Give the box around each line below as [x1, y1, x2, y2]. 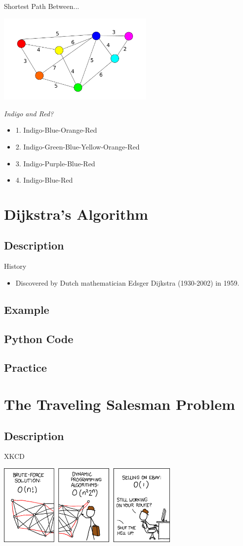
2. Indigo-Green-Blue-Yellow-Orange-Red [15, 141, 140, 151]
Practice [4, 360, 47, 375]
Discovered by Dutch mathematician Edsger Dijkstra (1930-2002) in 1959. [15, 277, 240, 288]
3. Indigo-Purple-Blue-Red [15, 158, 95, 168]
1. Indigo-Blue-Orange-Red [15, 125, 97, 135]
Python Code [4, 331, 74, 346]
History [4, 261, 27, 271]
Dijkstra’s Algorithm [4, 203, 148, 224]
